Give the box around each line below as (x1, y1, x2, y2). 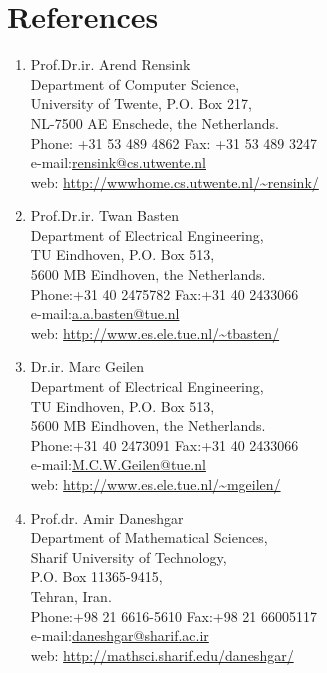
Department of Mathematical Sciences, (30, 527, 268, 548)
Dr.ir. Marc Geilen (30, 356, 145, 377)
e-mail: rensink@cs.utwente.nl (30, 152, 206, 173)
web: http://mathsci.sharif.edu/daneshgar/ (30, 644, 294, 665)
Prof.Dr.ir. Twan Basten (30, 205, 179, 226)
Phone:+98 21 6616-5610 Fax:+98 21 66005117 (30, 605, 318, 626)
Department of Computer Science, (30, 73, 240, 94)
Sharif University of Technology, (30, 546, 227, 567)
